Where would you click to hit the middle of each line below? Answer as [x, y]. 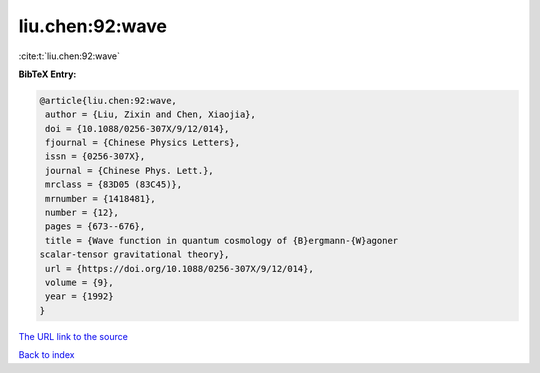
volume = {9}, [79, 282]
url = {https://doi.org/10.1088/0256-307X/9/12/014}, [179, 268]
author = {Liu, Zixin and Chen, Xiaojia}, [151, 114]
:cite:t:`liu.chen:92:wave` [69, 56]
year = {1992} [79, 296]
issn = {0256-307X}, [95, 156]
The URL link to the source [73, 336]
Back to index [46, 355]
